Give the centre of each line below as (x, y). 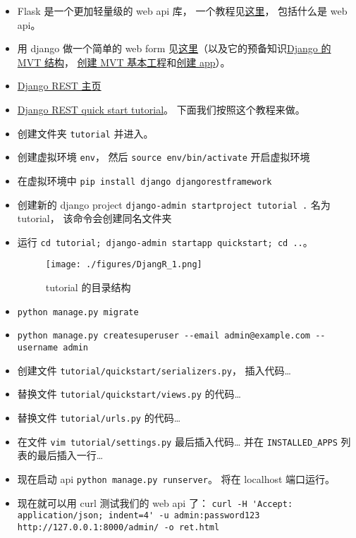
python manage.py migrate (78, 312)
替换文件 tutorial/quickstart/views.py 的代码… (129, 394)
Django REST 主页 (59, 86)
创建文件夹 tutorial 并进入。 (85, 133)
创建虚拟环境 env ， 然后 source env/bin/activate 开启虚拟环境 (164, 157)
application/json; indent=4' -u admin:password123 (139, 516)
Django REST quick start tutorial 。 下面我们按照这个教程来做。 (161, 109)
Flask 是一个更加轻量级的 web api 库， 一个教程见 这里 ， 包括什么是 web (182, 11)
